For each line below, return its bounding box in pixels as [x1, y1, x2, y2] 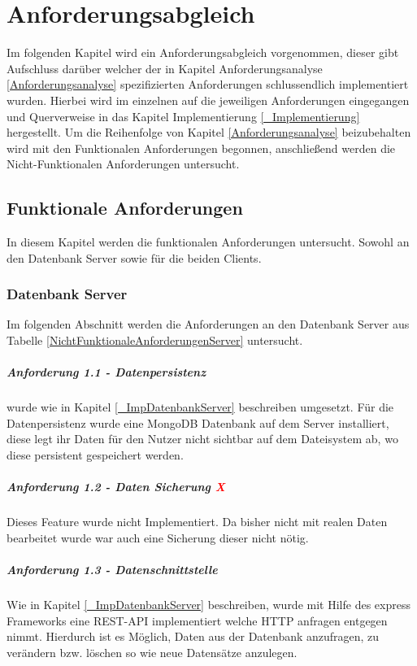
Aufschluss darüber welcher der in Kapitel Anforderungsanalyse [7, 59, 323, 76]
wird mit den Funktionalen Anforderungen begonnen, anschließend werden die [7, 139, 396, 156]
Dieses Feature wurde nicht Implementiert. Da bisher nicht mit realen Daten [7, 513, 388, 530]
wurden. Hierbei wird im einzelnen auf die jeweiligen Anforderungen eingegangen [7, 91, 410, 108]
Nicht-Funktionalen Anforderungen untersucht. [7, 155, 240, 172]
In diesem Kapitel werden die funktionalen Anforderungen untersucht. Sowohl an [7, 233, 410, 250]
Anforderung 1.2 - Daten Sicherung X [7, 478, 225, 495]
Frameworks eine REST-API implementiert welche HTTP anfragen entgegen [7, 612, 388, 629]
